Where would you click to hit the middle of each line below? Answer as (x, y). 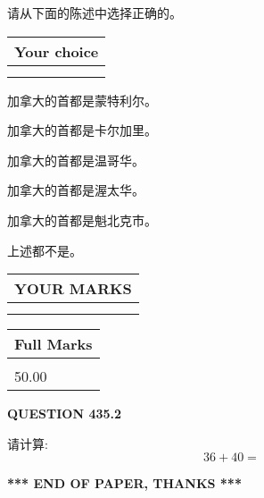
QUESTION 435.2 (65, 414)
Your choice (57, 51)
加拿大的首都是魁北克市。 (82, 219)
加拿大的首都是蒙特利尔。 (82, 100)
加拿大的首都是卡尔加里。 (82, 130)
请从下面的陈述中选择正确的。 (95, 13)
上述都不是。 (45, 250)
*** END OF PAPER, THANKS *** (124, 483)
